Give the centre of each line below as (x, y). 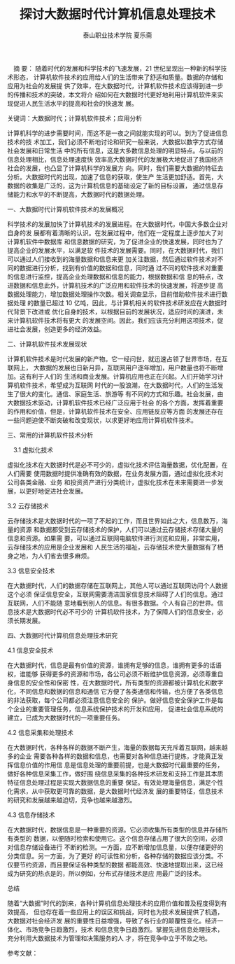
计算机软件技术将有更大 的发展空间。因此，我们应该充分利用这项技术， (115, 320)
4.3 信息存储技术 (31, 815)
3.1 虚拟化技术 (33, 449)
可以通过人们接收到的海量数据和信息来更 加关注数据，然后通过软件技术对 (112, 259)
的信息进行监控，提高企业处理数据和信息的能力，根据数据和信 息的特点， (112, 277)
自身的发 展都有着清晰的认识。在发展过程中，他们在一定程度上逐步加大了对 (115, 232)
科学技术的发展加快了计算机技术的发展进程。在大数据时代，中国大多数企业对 (117, 224)
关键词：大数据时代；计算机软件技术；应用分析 (74, 118)
